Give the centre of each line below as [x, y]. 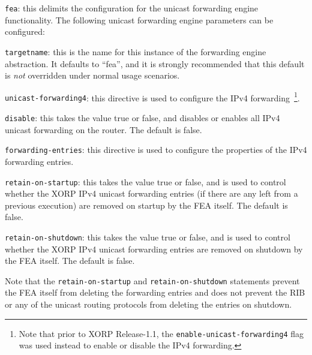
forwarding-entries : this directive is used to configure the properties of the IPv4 [156, 150]
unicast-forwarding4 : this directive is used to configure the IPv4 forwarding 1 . [152, 97]
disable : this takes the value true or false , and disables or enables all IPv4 [142, 118]
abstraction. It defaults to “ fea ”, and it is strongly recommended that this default [155, 63]
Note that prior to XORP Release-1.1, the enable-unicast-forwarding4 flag [161, 333]
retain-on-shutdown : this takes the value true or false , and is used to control [148, 237]
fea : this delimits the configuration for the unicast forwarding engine [132, 8]
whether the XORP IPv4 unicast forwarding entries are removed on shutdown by [154, 249]
